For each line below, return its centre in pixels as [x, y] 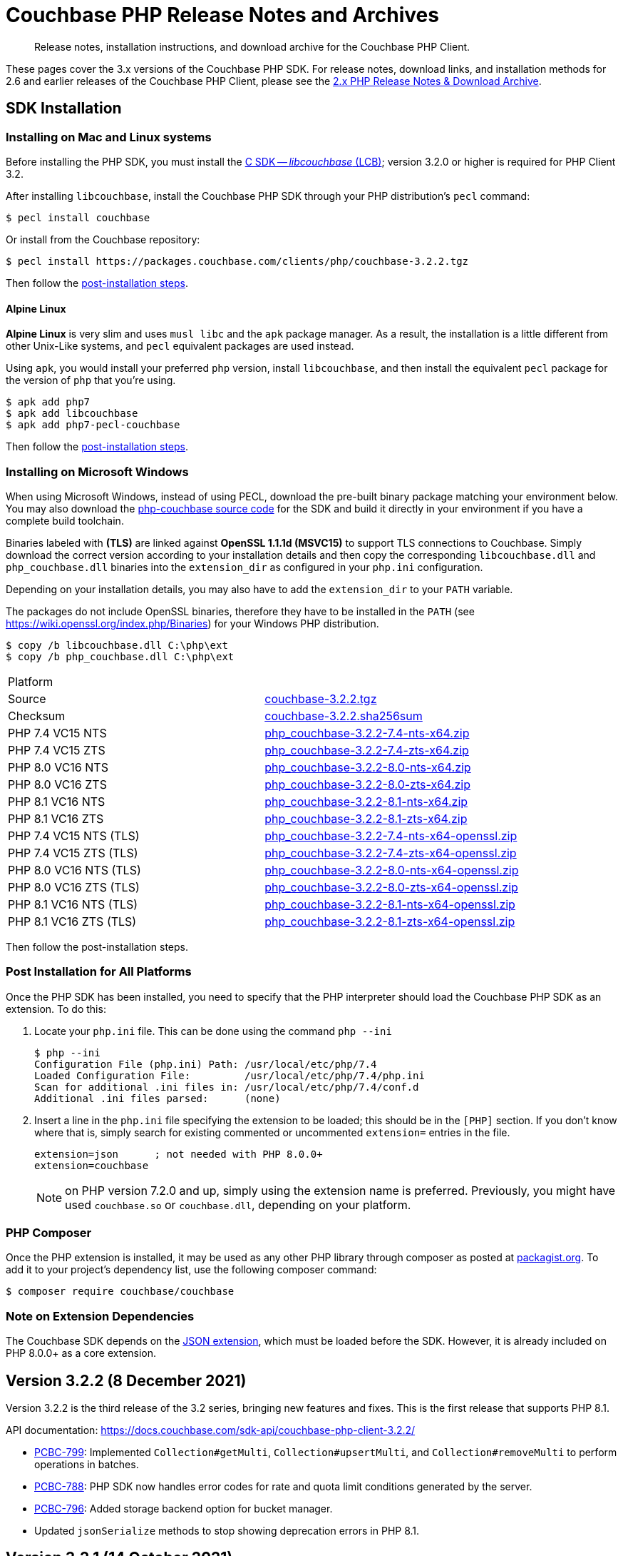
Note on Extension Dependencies [100, 1316]
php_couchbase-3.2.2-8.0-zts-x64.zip [368, 784]
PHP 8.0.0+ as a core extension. [81, 1353]
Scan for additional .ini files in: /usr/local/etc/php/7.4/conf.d [227, 1087]
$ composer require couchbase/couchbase [120, 1292]
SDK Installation [64, 108]
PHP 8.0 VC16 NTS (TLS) [74, 870]
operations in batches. [87, 1465]
